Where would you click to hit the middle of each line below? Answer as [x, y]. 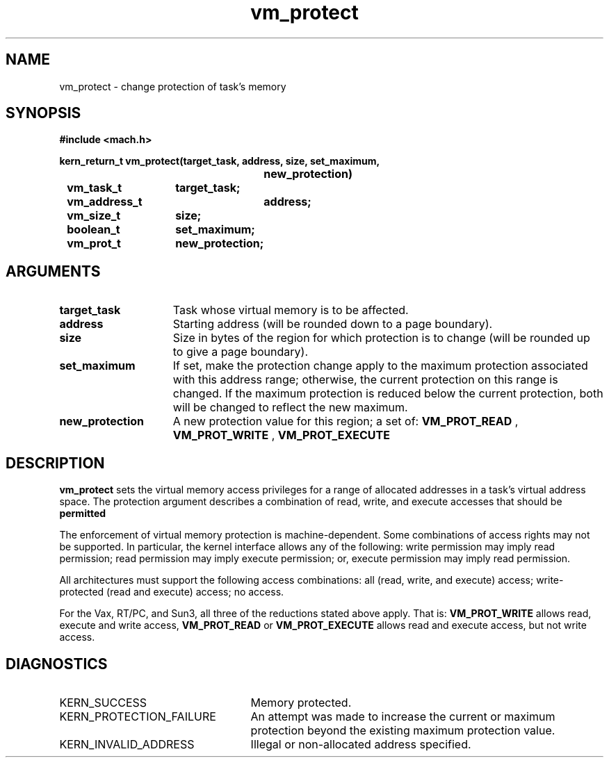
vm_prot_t [94, 244]
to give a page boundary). [241, 352]
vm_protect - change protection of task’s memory [173, 86]
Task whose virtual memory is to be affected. [291, 310]
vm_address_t [105, 202]
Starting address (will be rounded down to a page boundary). [333, 324]
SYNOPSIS [43, 113]
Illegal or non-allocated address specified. [361, 744]
